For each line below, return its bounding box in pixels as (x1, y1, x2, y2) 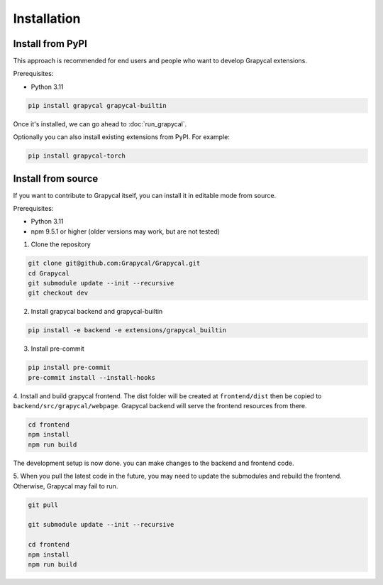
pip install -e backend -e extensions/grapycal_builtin (28, 327, 227, 334)
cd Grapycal (28, 269, 70, 277)
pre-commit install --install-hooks (28, 373, 156, 381)
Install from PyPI (13, 38, 88, 50)
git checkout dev (28, 289, 89, 297)
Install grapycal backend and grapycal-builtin (30, 307, 163, 316)
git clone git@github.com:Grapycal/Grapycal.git (28, 259, 201, 268)
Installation (13, 11, 81, 26)
